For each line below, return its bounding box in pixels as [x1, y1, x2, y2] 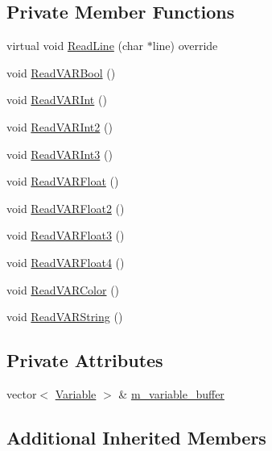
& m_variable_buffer [118, 385, 225, 402]
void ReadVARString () [6, 308, 123, 325]
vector [6, 385, 37, 402]
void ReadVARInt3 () [6, 145, 113, 162]
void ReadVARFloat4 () [6, 253, 125, 270]
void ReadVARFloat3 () [6, 227, 125, 244]
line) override [152, 37, 218, 54]
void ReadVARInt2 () [6, 118, 113, 135]
